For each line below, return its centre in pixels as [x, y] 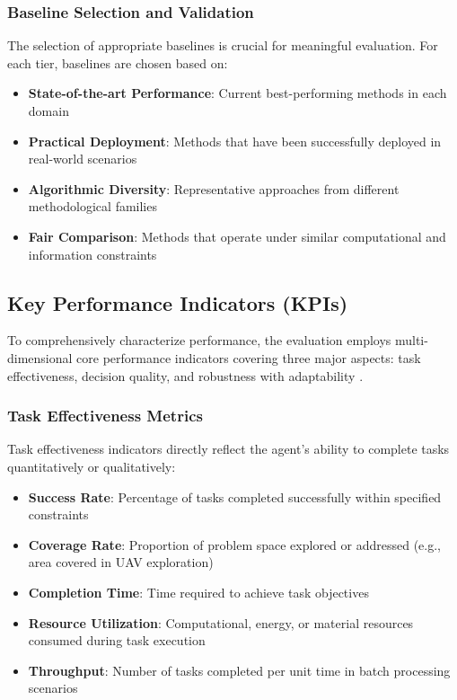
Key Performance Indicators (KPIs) [178, 302]
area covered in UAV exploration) [121, 562]
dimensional [40, 357]
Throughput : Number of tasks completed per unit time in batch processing [239, 670]
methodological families [92, 206]
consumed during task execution [117, 640]
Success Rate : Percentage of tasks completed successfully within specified [235, 496]
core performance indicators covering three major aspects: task [249, 357]
